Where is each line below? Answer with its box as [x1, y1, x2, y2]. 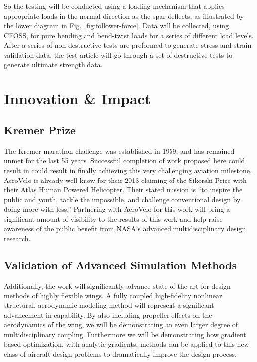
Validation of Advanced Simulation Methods [4, 257, 237, 273]
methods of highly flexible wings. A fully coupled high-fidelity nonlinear [4, 290, 222, 301]
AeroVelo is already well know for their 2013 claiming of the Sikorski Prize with [4, 175, 247, 185]
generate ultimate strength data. [4, 59, 103, 69]
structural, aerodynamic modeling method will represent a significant [4, 300, 214, 310]
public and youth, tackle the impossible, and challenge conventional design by [4, 194, 241, 204]
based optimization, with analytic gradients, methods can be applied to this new [4, 339, 249, 349]
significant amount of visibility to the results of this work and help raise [4, 213, 223, 224]
